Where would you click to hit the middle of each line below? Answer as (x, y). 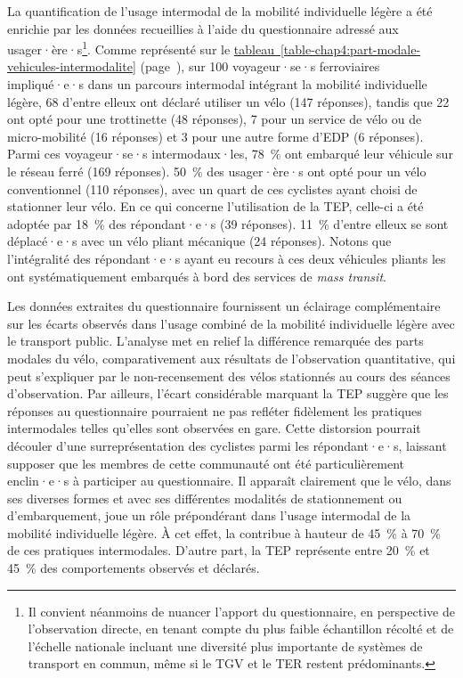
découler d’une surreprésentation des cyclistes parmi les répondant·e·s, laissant (227, 445)
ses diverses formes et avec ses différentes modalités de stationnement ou (205, 498)
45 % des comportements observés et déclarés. (134, 568)
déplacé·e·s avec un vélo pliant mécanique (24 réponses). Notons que (199, 241)
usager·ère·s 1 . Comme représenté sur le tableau (141, 48)
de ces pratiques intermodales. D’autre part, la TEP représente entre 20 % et (219, 550)
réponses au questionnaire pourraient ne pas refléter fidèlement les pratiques (215, 410)
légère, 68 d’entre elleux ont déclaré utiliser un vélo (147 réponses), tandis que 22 (228, 101)
